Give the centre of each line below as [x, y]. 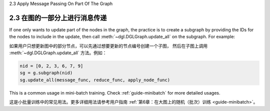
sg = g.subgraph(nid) [46, 73]
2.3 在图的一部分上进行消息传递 [58, 18]
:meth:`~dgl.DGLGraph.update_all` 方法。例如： [58, 53]
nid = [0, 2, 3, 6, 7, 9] [51, 66]
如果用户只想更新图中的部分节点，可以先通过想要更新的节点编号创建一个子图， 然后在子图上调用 [108, 46]
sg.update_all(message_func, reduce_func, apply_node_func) [95, 80]
